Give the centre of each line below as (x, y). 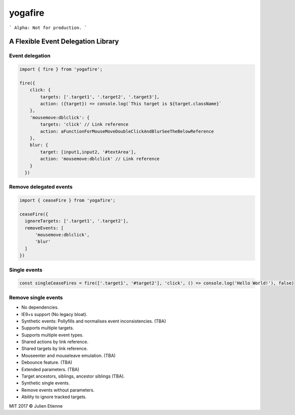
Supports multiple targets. (48, 328)
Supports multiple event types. (52, 335)
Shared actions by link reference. (55, 342)
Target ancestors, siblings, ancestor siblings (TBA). (73, 376)
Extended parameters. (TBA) (50, 369)
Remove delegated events (41, 187)
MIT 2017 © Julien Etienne (36, 406)
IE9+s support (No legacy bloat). (55, 314)
